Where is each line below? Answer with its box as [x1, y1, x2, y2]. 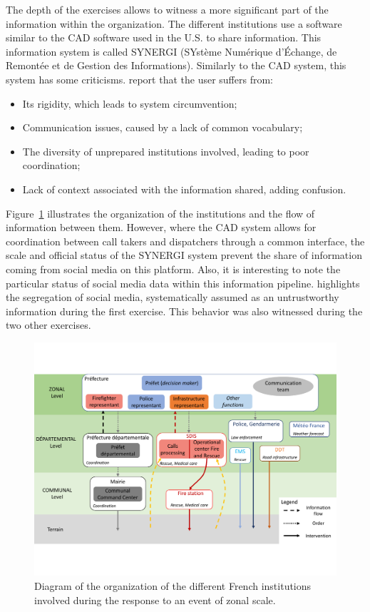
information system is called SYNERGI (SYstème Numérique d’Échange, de [6, 44, 337, 58]
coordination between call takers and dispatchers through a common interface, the [6, 233, 365, 248]
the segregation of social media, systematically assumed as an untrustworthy [6, 290, 339, 305]
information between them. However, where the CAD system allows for [6, 220, 317, 235]
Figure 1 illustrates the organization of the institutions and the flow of [6, 205, 315, 220]
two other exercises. [6, 317, 91, 332]
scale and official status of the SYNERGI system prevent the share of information [6, 248, 362, 262]
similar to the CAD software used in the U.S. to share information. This [6, 30, 322, 45]
